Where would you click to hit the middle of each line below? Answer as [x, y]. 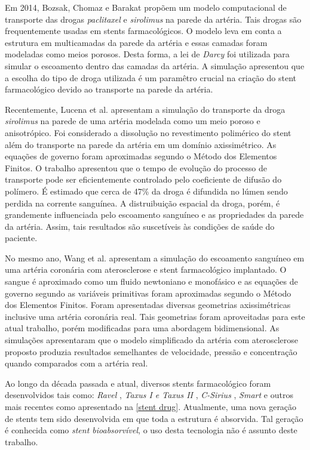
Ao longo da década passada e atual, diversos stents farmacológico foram [138, 383]
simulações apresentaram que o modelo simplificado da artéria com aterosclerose [152, 340]
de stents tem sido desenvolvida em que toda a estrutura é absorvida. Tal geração [154, 418]
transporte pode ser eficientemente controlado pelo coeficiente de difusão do [143, 179]
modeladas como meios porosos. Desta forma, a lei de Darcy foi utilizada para [147, 54]
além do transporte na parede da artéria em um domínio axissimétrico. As [141, 144]
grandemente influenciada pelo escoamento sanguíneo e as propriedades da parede [154, 215]
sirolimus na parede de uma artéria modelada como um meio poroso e [133, 121]
